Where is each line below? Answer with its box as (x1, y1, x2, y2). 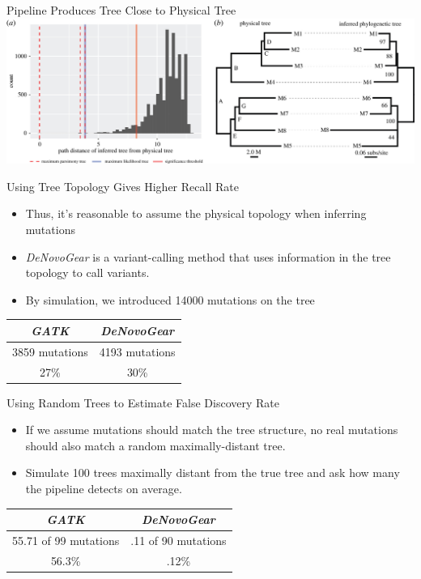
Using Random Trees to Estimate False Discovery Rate (6, 394, 279, 411)
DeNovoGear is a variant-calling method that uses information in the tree (25, 248, 391, 265)
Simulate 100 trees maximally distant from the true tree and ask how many (25, 464, 400, 481)
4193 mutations (99, 343, 176, 360)
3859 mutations (12, 343, 88, 360)
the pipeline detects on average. (25, 480, 182, 497)
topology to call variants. (25, 264, 150, 281)
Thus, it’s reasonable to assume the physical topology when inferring (25, 205, 367, 222)
